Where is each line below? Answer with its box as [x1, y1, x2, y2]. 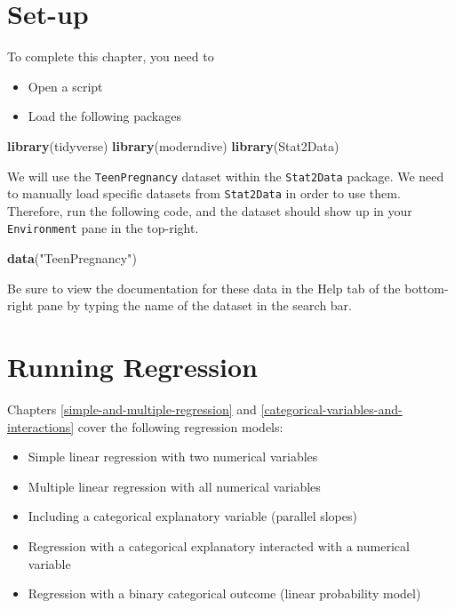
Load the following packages [28, 107, 181, 125]
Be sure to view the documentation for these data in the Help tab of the [7, 278, 401, 297]
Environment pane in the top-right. [7, 219, 199, 237]
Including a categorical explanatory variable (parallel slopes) [28, 507, 357, 525]
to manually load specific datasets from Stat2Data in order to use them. [7, 184, 401, 203]
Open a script [28, 76, 103, 95]
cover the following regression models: [77, 417, 283, 436]
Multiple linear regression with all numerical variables [28, 477, 321, 495]
